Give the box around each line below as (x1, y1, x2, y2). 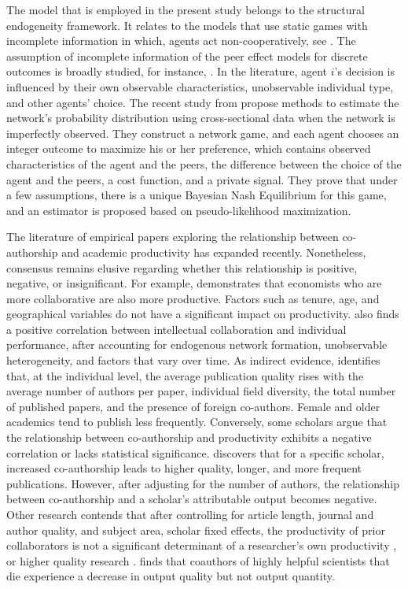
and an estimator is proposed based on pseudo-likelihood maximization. (6, 202, 351, 218)
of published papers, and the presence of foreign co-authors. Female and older (6, 398, 380, 414)
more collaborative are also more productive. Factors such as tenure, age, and (6, 290, 380, 306)
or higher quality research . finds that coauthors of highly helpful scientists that (6, 552, 390, 569)
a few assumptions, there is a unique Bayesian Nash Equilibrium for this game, (6, 187, 387, 203)
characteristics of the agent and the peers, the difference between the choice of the (6, 155, 402, 172)
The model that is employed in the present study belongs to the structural (6, 2, 365, 17)
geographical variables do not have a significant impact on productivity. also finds (6, 306, 399, 322)
